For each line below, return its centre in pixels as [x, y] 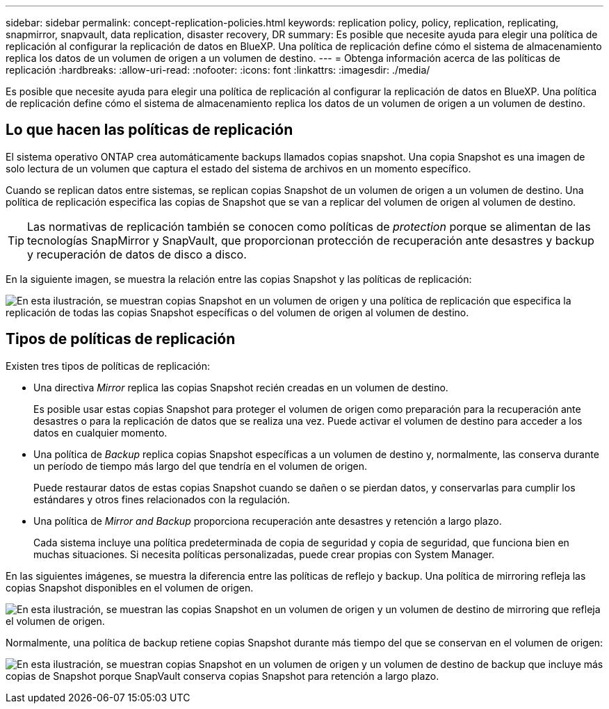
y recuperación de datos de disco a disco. [137, 254]
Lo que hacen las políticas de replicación [149, 130]
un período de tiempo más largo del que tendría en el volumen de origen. [201, 466]
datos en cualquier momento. [100, 432]
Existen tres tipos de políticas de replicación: [108, 366]
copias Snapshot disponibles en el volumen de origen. [130, 587]
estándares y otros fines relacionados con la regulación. [162, 499]
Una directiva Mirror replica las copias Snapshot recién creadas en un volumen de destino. [241, 387]
